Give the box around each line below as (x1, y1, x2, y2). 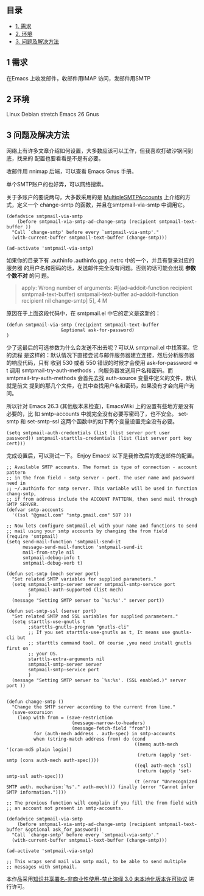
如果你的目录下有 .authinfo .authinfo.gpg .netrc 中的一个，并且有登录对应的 (6, 257, 195, 264)
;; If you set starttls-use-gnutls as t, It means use (28, 629, 171, 636)
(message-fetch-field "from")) (71, 725, 151, 732)
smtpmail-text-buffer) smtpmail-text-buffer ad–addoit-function (21, 291, 178, 298)
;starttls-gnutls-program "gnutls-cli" (28, 624, 130, 630)
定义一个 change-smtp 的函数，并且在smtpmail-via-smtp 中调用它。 (16, 201, 188, 208)
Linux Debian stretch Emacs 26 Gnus (6, 111, 99, 118)
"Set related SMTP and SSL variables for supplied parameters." (12, 613, 178, 619)
